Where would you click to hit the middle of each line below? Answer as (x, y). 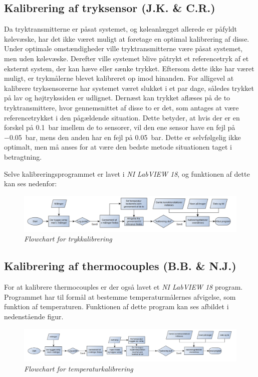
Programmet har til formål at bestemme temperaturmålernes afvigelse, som (120, 296)
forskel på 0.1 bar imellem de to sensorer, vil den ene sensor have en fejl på (120, 127)
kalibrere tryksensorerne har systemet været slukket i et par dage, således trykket (129, 88)
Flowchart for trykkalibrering (68, 239)
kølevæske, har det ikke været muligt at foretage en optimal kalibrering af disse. (127, 38)
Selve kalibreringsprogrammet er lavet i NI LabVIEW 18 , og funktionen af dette (127, 173)
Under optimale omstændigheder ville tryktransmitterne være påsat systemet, (123, 48)
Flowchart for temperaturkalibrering (79, 368)
